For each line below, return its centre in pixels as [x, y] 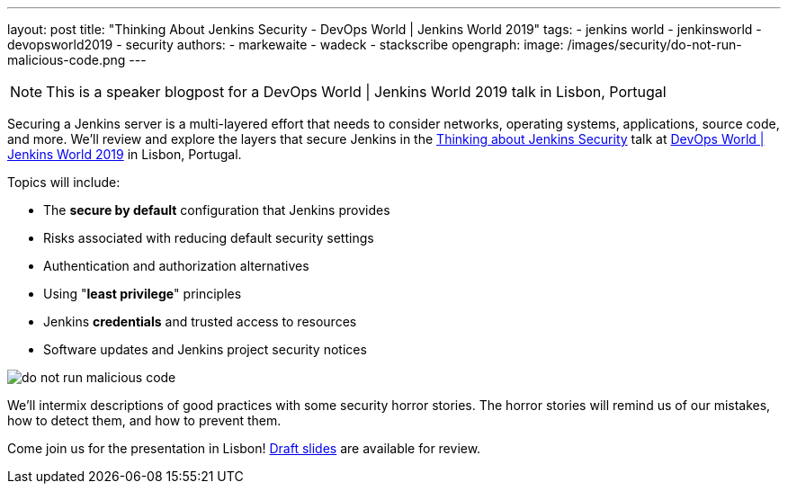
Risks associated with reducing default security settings [209, 238]
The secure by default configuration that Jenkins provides [217, 210]
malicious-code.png [67, 60]
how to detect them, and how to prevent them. [144, 420]
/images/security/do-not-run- [654, 45]
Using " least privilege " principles [143, 294]
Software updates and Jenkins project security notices [205, 349]
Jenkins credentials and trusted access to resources [200, 321]
